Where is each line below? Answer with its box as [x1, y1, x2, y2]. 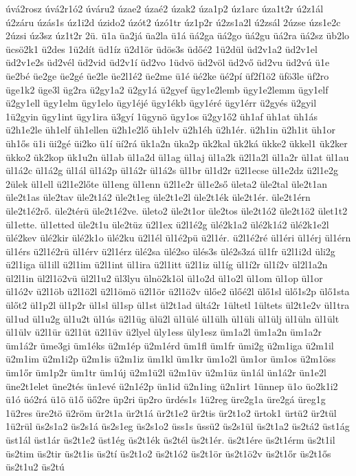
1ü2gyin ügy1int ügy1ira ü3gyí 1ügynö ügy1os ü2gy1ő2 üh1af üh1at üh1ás [5, 109, 318, 123]
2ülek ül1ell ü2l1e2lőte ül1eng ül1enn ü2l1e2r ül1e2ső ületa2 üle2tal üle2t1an [5, 176, 327, 191]
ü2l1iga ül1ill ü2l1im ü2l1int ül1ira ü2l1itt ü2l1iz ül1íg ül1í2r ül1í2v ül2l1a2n [5, 257, 328, 272]
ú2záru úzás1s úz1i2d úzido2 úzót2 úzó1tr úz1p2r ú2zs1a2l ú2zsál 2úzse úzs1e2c [5, 14, 341, 29]
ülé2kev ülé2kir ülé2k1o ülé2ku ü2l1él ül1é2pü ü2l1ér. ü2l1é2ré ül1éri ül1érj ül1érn [5, 230, 351, 245]
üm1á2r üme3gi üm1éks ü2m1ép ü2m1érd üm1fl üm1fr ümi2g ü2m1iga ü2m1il [5, 338, 334, 352]
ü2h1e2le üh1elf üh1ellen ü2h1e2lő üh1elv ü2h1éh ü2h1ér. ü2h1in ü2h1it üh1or [5, 122, 336, 137]
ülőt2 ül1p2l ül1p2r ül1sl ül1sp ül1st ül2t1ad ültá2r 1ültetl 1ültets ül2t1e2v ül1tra [5, 298, 350, 312]
